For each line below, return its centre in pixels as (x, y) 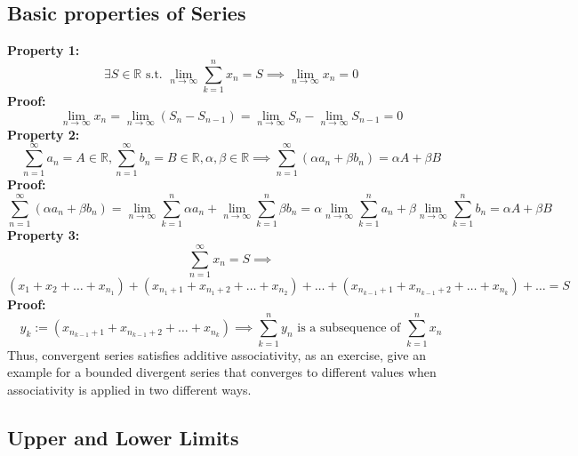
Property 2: (44, 134)
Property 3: (44, 235)
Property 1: (44, 50)
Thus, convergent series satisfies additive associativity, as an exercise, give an (217, 354)
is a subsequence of (349, 328)
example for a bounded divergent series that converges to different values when (222, 372)
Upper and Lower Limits (123, 437)
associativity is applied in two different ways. (129, 389)
